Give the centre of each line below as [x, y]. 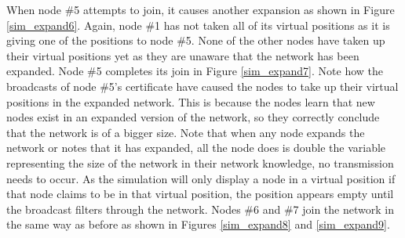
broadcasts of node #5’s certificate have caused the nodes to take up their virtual [202, 86]
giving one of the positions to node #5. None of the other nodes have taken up [196, 40]
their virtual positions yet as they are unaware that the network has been [183, 55]
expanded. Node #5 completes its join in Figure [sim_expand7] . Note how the [195, 71]
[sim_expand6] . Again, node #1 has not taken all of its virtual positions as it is [198, 25]
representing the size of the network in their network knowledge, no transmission [200, 162]
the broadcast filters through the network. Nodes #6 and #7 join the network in [200, 209]
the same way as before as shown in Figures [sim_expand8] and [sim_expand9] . [198, 224]
